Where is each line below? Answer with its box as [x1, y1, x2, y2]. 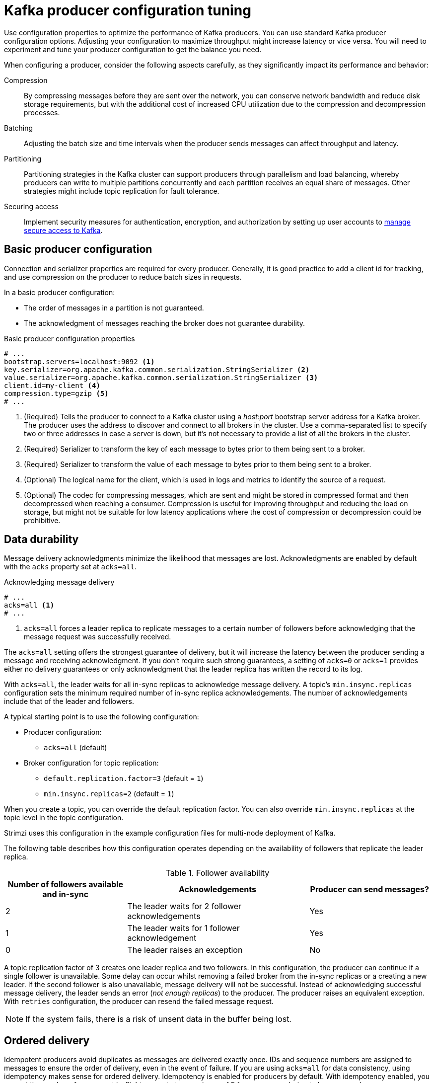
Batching [4, 123, 33, 132]
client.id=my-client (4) [4, 381, 100, 389]
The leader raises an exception [127, 945, 243, 955]
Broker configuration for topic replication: [24, 759, 159, 768]
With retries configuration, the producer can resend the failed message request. [4, 997, 274, 1006]
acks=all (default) [44, 743, 107, 752]
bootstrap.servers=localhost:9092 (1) [4, 357, 155, 366]
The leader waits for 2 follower [127, 901, 242, 912]
